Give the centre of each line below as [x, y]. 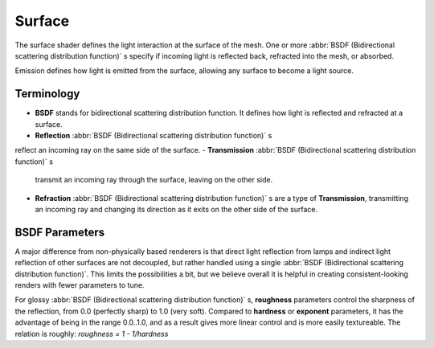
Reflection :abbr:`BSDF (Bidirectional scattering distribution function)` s [154, 136]
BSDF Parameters [60, 232]
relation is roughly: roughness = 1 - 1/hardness [92, 334]
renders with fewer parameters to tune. [80, 285]
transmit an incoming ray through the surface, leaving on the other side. [154, 180]
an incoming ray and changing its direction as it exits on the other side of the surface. [176, 209]
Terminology [47, 94]
